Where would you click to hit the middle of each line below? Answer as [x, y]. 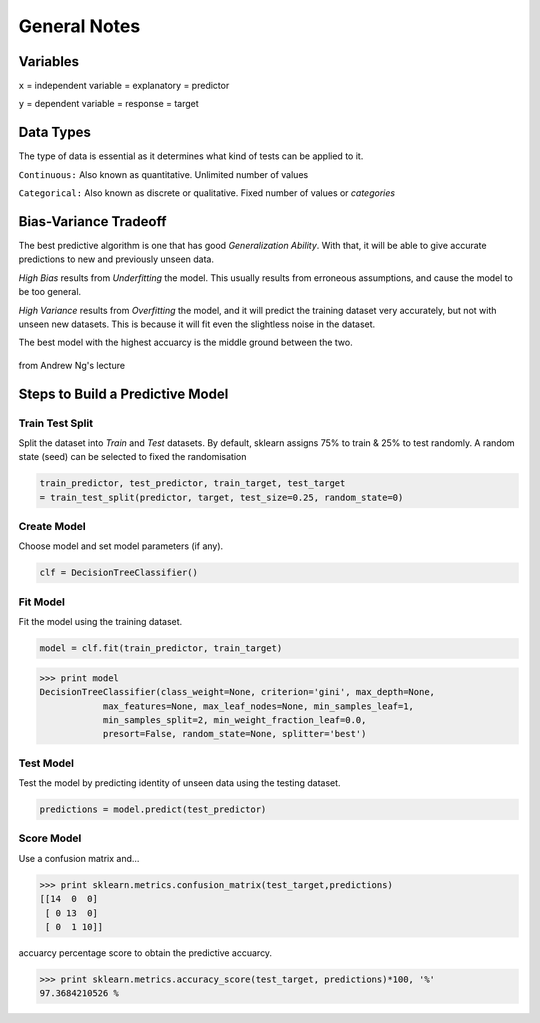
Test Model [46, 763]
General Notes [79, 26]
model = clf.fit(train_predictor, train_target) [161, 648]
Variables [49, 61]
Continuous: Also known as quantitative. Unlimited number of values [163, 174]
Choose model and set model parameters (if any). [121, 546]
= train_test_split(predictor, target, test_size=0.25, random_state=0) [221, 497]
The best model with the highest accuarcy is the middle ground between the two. [186, 342]
